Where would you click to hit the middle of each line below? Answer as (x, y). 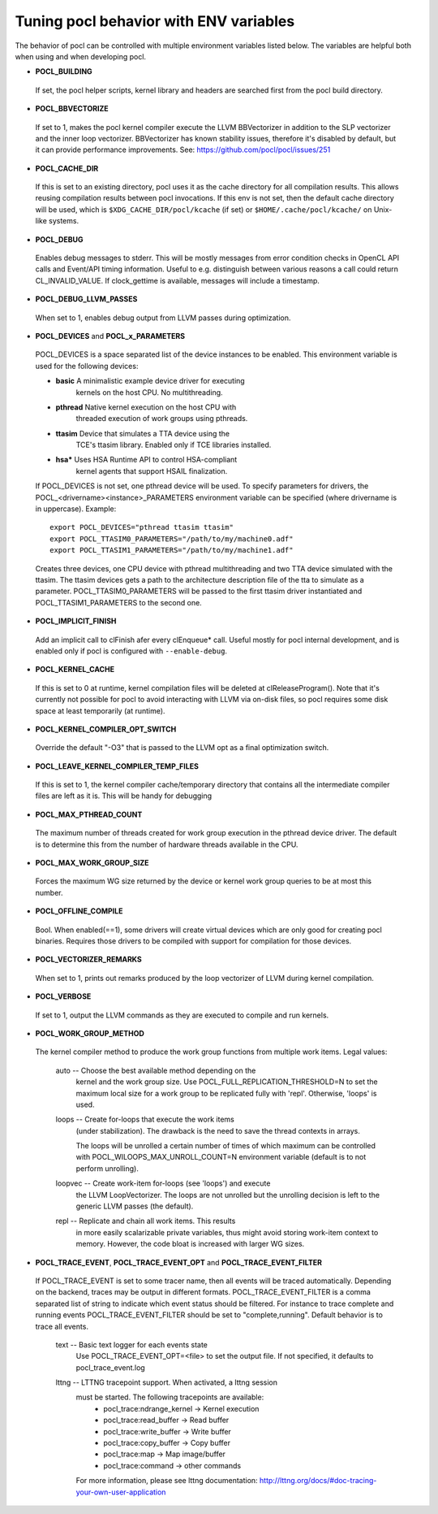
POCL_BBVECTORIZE (72, 109)
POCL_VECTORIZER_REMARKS (88, 960)
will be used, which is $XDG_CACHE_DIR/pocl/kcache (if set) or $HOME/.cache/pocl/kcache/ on (204, 209)
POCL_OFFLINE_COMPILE (79, 911)
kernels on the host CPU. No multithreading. (149, 392)
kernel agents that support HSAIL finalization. (152, 471)
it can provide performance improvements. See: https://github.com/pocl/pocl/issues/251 (183, 150)
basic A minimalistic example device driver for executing (150, 381)
